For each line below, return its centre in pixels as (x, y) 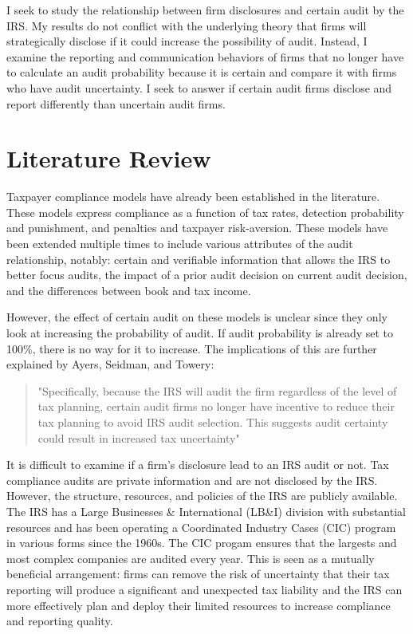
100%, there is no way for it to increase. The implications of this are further (192, 348)
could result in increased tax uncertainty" (139, 437)
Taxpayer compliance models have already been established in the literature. (193, 197)
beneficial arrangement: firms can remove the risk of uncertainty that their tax (198, 574)
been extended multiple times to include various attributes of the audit (180, 244)
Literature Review (109, 158)
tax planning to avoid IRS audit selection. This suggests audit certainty (213, 422)
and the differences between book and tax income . (129, 290)
